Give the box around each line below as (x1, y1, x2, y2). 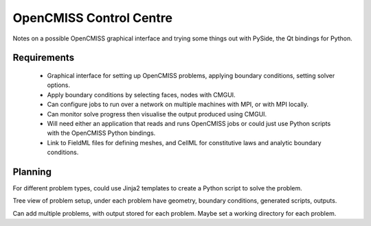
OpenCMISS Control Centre (12, 10, 173, 25)
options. (47, 81, 71, 89)
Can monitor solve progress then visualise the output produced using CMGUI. (47, 110, 267, 118)
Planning (12, 166, 52, 177)
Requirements (12, 52, 75, 64)
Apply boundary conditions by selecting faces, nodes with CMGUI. (47, 90, 236, 99)
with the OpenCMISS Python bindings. (47, 129, 156, 137)
